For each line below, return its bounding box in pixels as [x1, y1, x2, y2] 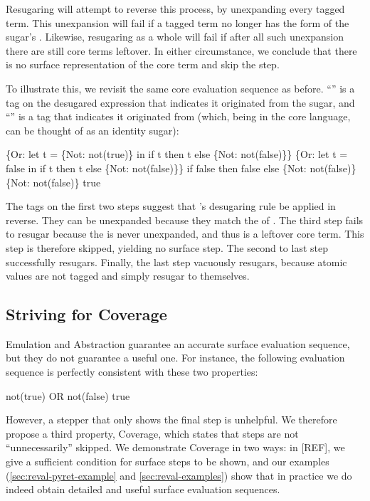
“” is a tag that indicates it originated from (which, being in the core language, [6, 109, 351, 124]
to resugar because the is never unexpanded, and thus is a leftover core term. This [6, 226, 364, 241]
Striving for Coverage [6, 303, 167, 325]
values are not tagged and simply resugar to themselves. [6, 268, 250, 283]
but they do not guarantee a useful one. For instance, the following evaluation [6, 350, 345, 365]
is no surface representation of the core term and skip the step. [6, 57, 280, 72]
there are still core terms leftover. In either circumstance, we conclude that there [6, 43, 357, 58]
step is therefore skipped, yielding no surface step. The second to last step [6, 240, 328, 255]
